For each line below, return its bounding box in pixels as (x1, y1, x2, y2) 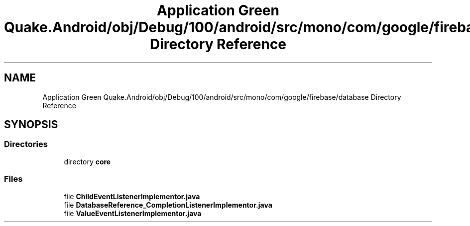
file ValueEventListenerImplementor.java (64, 209, 202, 218)
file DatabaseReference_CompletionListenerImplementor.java (64, 200, 272, 209)
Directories (4, 139, 48, 150)
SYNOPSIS (4, 118, 58, 131)
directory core (64, 157, 111, 166)
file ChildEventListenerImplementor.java (64, 192, 200, 201)
